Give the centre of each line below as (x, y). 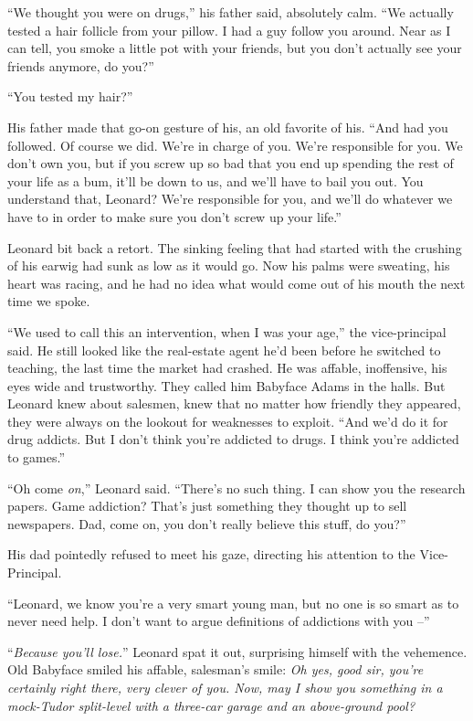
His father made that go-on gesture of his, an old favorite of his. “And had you (228, 127)
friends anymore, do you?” (81, 65)
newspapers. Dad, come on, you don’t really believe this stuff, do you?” (207, 523)
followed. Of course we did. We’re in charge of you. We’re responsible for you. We (235, 145)
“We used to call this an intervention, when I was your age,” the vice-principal (227, 331)
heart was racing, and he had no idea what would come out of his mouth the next (236, 283)
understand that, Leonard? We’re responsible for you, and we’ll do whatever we (230, 199)
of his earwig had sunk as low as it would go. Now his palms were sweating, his (229, 265)
